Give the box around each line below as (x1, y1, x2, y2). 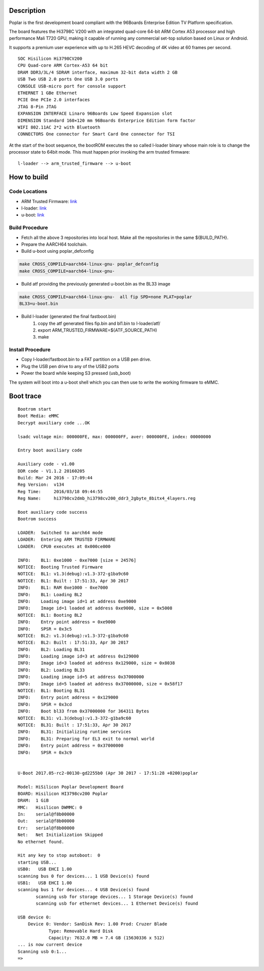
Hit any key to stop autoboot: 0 (18, 853, 100, 858)
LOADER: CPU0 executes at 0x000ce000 (18, 544, 111, 549)
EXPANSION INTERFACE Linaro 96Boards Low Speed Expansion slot (18, 111, 173, 116)
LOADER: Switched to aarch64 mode (18, 530, 103, 536)
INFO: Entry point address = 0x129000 (18, 695, 118, 700)
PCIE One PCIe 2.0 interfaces (18, 97, 90, 103)
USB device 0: (18, 914, 51, 920)
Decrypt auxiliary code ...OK (18, 420, 90, 425)
